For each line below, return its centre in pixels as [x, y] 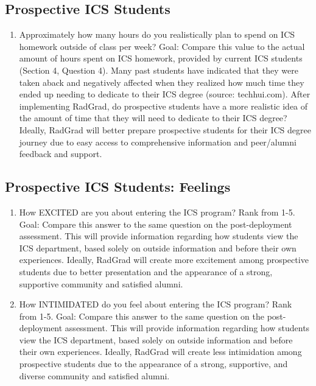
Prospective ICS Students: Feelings [118, 187]
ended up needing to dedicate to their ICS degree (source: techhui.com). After [165, 94]
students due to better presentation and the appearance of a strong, [146, 271]
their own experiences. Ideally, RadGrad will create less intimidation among [160, 352]
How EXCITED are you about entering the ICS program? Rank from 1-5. [157, 212]
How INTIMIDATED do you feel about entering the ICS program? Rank [156, 304]
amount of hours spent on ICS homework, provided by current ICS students [161, 58]
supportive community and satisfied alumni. [101, 283]
